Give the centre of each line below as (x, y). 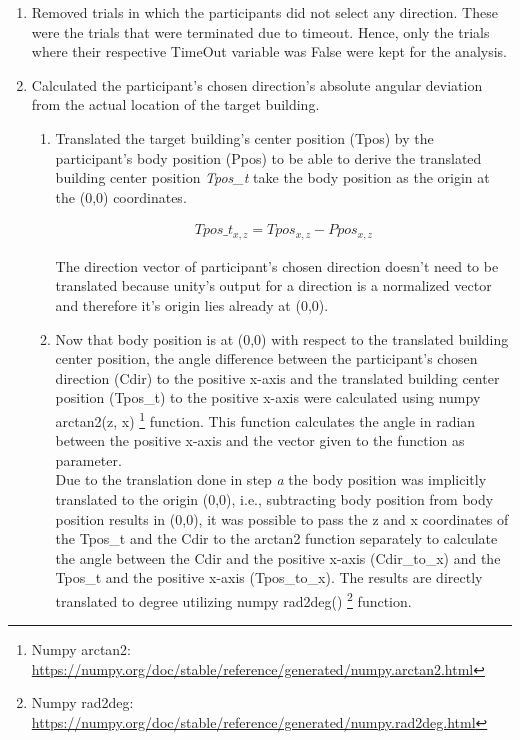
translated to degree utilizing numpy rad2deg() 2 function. (233, 599)
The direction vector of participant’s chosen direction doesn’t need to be (277, 265)
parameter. (88, 459)
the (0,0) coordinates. (121, 196)
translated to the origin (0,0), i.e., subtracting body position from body (274, 499)
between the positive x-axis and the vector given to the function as (260, 440)
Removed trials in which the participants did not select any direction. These (264, 12)
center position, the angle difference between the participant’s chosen (266, 358)
